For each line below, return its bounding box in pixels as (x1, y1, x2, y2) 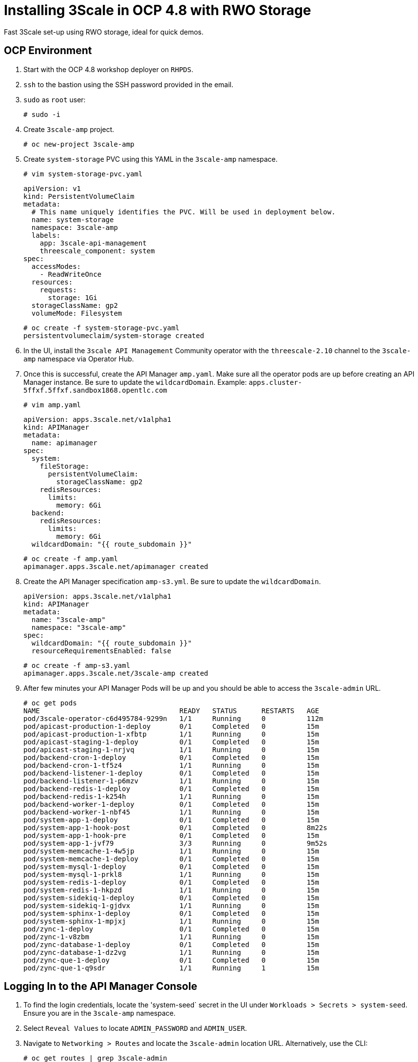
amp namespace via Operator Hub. (23, 354, 134, 363)
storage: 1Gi (48, 293, 97, 302)
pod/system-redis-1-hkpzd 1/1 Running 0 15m (23, 886, 319, 894)
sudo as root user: (23, 95, 86, 104)
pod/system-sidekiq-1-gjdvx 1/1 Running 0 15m (23, 901, 319, 910)
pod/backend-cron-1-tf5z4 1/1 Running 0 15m (23, 761, 319, 769)
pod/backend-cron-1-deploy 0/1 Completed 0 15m (23, 753, 319, 761)
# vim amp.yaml (23, 400, 81, 409)
